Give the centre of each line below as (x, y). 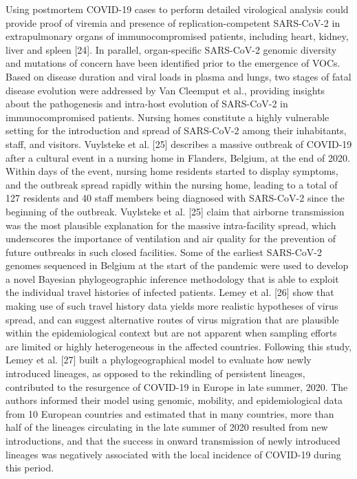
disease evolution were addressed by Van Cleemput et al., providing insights (165, 90)
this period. (30, 468)
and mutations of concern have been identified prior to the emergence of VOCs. (173, 63)
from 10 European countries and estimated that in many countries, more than (170, 413)
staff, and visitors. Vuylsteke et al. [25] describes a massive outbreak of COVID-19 (179, 143)
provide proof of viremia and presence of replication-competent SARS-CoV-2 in (173, 22)
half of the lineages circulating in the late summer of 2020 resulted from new (167, 427)
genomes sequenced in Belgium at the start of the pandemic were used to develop (177, 265)
